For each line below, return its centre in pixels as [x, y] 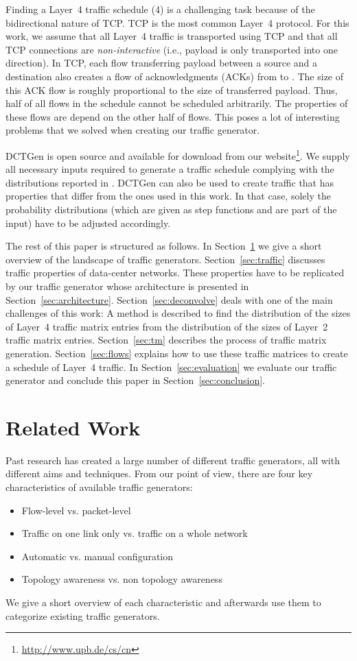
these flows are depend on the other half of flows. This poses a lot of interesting [173, 116]
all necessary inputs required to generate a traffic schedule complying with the [170, 169]
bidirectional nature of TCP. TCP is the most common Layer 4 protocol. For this [177, 22]
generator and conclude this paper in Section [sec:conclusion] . [136, 380]
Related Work [73, 427]
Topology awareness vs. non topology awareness [122, 579]
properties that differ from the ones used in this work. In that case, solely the [168, 196]
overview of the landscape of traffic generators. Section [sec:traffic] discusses [165, 259]
